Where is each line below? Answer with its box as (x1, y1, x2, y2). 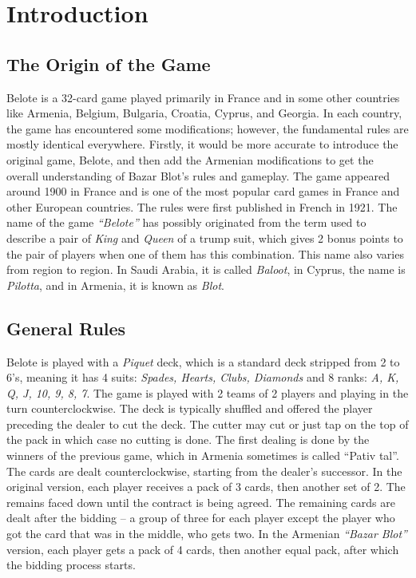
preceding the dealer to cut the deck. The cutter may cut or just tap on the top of (6, 415, 409, 432)
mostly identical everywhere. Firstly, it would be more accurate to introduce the (6, 136, 398, 152)
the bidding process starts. (6, 556, 136, 573)
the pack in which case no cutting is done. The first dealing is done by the (6, 431, 370, 448)
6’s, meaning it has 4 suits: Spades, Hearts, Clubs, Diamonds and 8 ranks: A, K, (6, 369, 399, 386)
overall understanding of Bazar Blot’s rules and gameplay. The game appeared (6, 167, 390, 184)
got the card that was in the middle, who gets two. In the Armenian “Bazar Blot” (6, 525, 407, 542)
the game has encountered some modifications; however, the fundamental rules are (6, 120, 409, 137)
